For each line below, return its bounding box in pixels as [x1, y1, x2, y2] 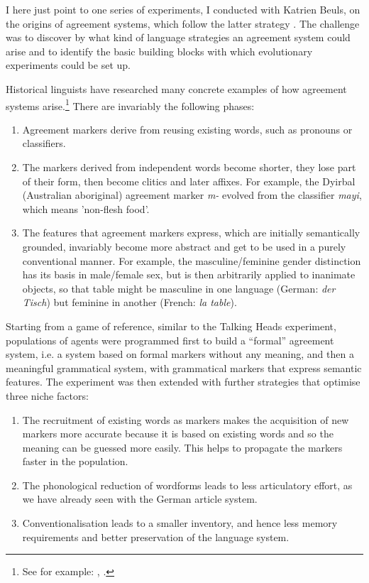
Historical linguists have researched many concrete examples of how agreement [6, 81, 347, 96]
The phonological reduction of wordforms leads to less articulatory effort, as [22, 477, 353, 492]
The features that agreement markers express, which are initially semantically [22, 225, 360, 240]
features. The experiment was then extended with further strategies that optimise [6, 374, 360, 389]
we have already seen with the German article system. [22, 491, 258, 506]
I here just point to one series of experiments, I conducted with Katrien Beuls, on [6, 2, 360, 16]
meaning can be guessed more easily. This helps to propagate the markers [22, 440, 343, 454]
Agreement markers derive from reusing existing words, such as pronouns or [22, 121, 353, 136]
